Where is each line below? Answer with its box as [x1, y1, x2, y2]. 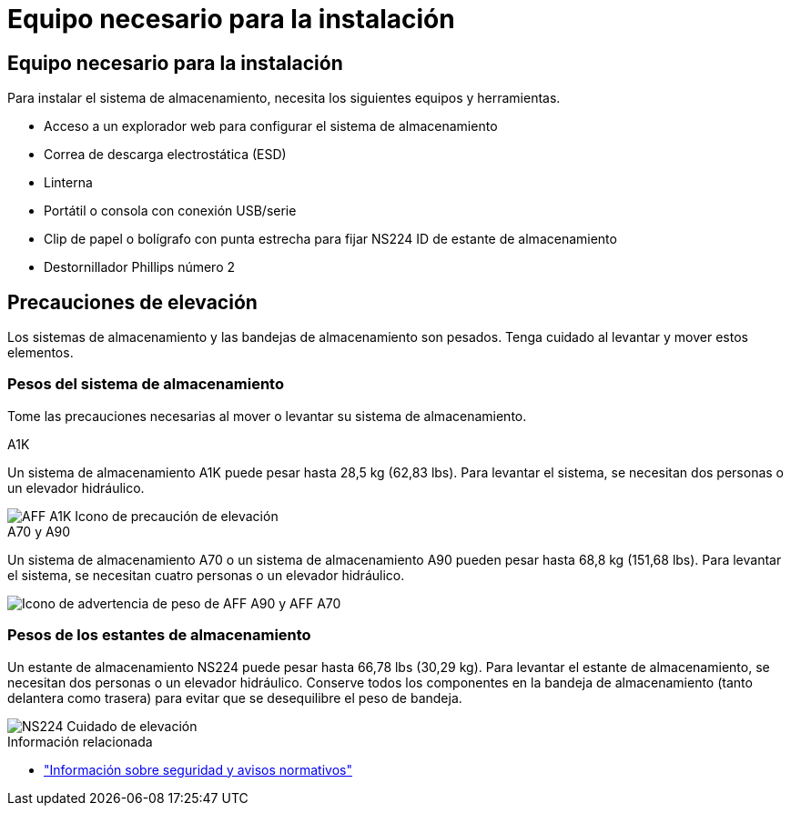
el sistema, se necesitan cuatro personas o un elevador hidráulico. [7, 567, 405, 583]
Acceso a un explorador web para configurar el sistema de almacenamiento [44, 118, 498, 135]
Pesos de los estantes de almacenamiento [7, 626, 311, 645]
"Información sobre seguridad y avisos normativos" [44, 761, 352, 778]
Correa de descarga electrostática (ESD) [44, 146, 287, 163]
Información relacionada [7, 733, 153, 749]
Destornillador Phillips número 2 [44, 259, 236, 276]
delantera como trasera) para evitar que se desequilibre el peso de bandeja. [7, 689, 462, 706]
